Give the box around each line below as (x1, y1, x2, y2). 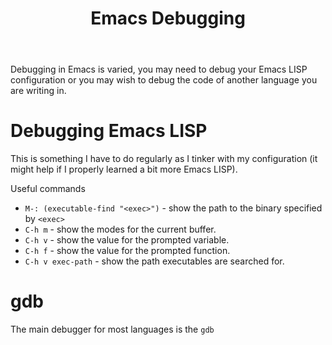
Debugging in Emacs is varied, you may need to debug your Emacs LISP (10, 63, 308, 76)
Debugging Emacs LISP (10, 120, 208, 142)
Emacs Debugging (90, 7, 246, 30)
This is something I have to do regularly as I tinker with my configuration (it (10, 153, 318, 165)
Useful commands (10, 183, 86, 195)
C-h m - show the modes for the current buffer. (24, 223, 217, 236)
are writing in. (10, 85, 67, 97)
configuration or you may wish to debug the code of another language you (10, 74, 318, 86)
